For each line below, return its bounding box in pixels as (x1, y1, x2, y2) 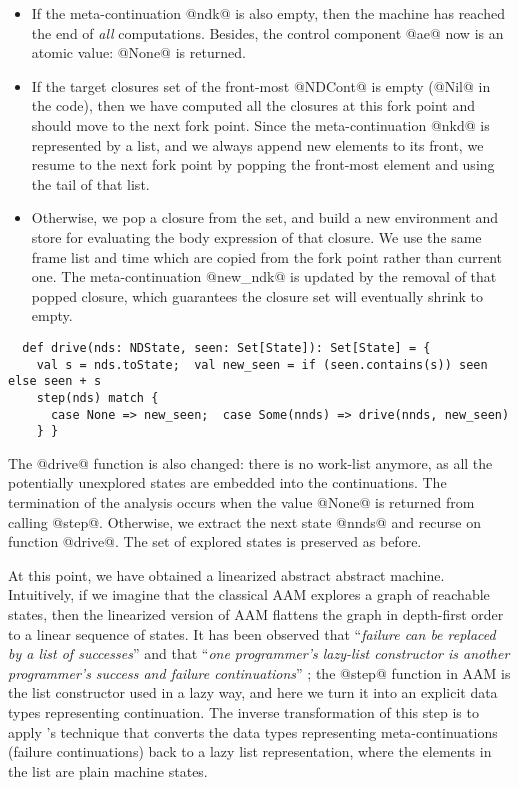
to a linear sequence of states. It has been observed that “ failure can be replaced (8, 623, 496, 644)
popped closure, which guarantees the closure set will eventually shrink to (31, 285, 484, 306)
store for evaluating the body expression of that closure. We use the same (31, 226, 482, 247)
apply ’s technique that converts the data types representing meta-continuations (8, 721, 498, 742)
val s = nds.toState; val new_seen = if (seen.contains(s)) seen (36, 357, 488, 372)
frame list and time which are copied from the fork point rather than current (31, 246, 502, 267)
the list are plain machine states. (8, 760, 208, 781)
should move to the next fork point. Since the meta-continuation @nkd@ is (31, 114, 490, 135)
